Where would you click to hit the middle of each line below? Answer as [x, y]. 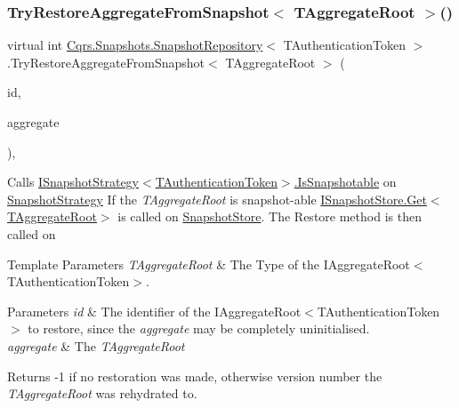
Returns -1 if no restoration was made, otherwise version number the [195, 376]
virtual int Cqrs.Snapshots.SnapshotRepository [135, 45]
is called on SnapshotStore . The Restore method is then [270, 216]
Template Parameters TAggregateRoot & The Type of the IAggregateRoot [209, 264]
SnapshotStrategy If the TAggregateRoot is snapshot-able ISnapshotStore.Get [217, 199]
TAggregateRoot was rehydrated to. [102, 393]
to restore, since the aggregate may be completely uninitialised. [199, 328]
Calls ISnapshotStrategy [73, 182]
